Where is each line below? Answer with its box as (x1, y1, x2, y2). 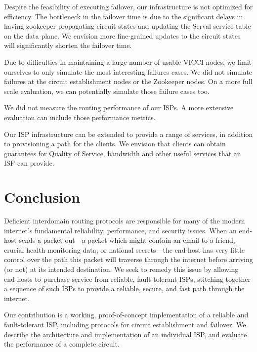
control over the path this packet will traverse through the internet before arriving (4, 254, 253, 264)
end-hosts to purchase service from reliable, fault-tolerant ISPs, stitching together (4, 273, 251, 284)
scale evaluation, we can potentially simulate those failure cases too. (4, 86, 210, 96)
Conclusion (4, 187, 81, 207)
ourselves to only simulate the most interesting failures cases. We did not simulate (4, 66, 253, 77)
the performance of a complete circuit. (4, 339, 120, 349)
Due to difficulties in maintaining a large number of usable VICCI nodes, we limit (4, 56, 252, 67)
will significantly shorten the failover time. (4, 40, 132, 50)
